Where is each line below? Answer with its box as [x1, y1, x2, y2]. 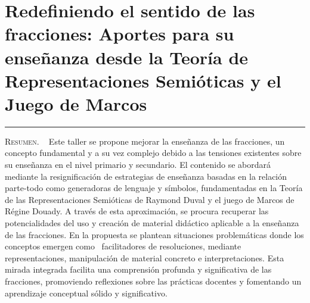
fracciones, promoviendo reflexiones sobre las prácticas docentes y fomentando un [5, 275, 302, 287]
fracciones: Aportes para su [5, 21, 234, 46]
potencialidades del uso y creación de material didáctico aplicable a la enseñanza [5, 217, 299, 229]
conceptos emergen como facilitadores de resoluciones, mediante [5, 240, 241, 252]
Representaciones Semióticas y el [5, 68, 281, 92]
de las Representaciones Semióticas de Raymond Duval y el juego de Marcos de [5, 193, 294, 205]
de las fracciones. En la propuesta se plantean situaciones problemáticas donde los [5, 228, 304, 240]
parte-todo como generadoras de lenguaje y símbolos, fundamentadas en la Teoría [5, 182, 303, 194]
